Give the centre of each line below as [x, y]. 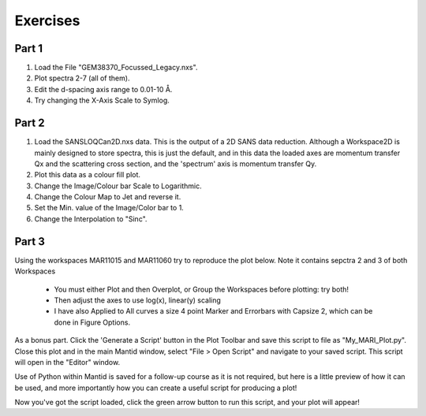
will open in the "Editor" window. [67, 362]
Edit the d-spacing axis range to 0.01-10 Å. [103, 89]
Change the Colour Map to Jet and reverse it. [108, 197]
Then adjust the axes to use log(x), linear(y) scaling [137, 300]
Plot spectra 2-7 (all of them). [82, 78]
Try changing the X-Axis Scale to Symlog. [102, 100]
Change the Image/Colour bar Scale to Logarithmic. [118, 186]
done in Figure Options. [92, 322]
